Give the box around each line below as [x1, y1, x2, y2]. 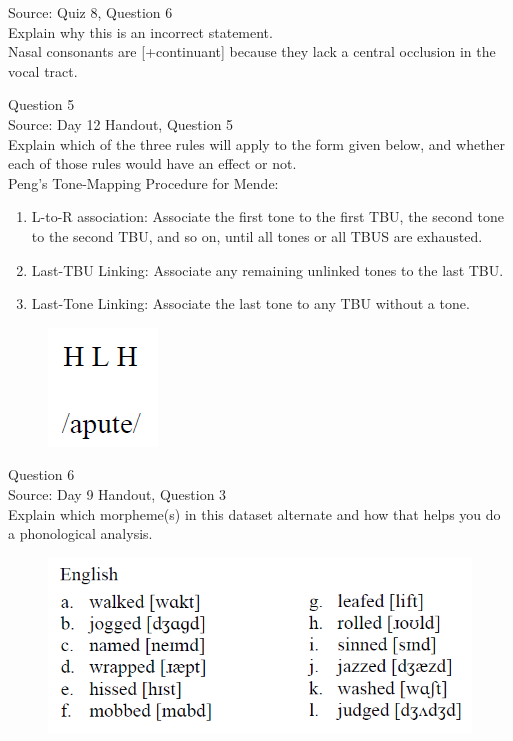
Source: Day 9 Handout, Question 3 [8, 483, 227, 504]
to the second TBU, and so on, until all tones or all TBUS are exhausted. [31, 225, 483, 246]
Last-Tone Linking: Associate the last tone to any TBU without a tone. [31, 293, 470, 314]
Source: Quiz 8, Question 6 [8, 2, 173, 22]
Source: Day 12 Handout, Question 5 [8, 113, 234, 134]
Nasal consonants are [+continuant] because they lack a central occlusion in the [8, 41, 496, 62]
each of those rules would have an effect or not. [8, 153, 297, 174]
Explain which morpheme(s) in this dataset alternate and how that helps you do [8, 503, 501, 524]
